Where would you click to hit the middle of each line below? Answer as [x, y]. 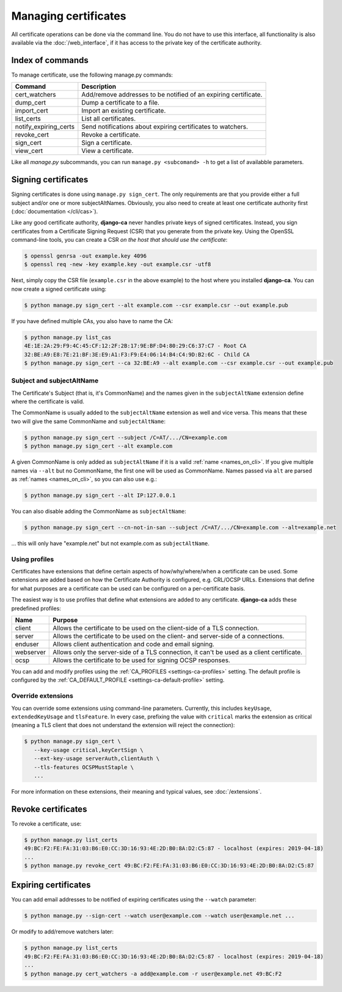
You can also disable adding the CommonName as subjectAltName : [99, 511]
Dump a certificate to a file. [121, 103]
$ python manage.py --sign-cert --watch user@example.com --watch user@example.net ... [159, 916]
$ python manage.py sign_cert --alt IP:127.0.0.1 [100, 495]
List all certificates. [109, 119]
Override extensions [42, 696]
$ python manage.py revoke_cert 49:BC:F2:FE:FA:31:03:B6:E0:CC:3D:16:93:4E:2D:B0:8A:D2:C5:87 [169, 865]
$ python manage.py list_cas [68, 337]
